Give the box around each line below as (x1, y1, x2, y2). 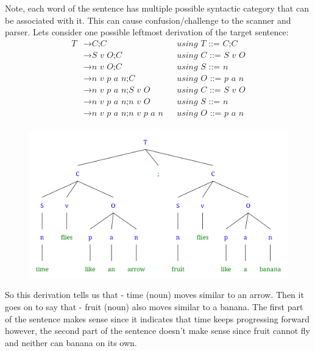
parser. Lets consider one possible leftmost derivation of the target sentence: (5, 26, 289, 38)
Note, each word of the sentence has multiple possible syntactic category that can (5, 2, 309, 14)
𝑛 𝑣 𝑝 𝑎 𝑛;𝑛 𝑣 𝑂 (91, 97, 150, 106)
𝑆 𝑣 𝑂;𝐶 (91, 51, 122, 60)
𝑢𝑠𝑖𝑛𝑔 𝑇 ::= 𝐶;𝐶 (177, 39, 238, 48)
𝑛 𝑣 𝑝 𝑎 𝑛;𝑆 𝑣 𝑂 (91, 85, 150, 94)
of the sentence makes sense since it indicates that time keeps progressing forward (5, 312, 310, 325)
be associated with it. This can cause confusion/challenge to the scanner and (5, 13, 291, 26)
